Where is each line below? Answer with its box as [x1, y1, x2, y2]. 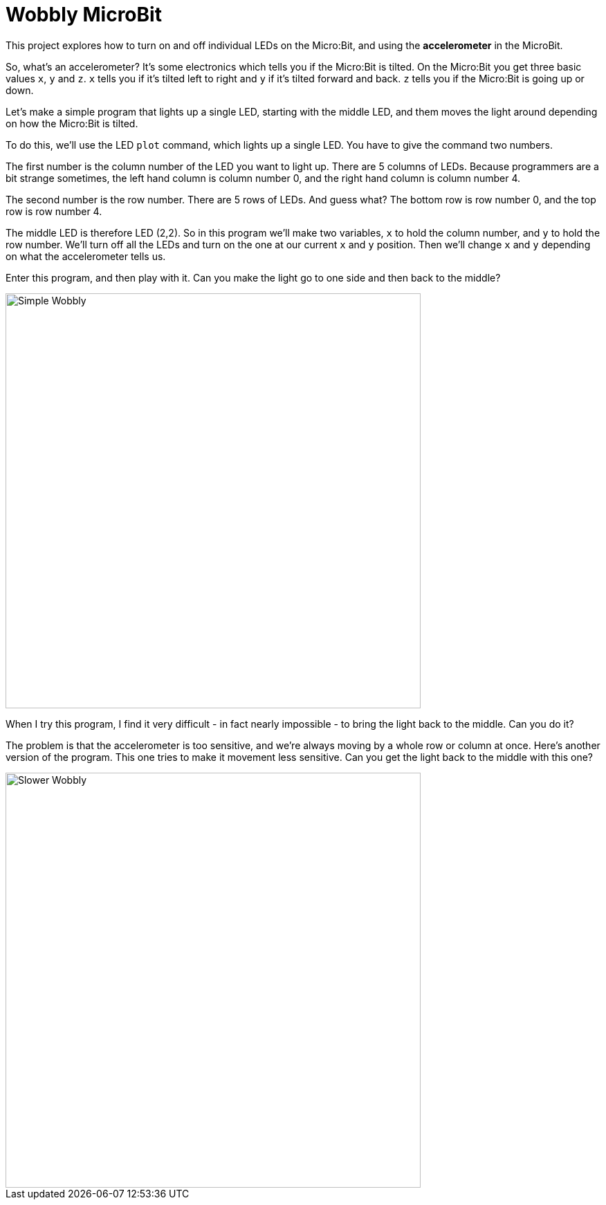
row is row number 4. [6, 205, 102, 217]
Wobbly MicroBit [6, 3, 162, 26]
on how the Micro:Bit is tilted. [6, 117, 138, 129]
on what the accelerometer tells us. [6, 250, 166, 262]
